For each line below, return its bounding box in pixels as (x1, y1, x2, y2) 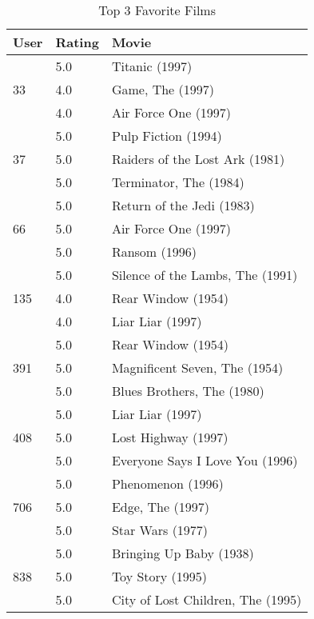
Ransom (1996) (111, 242, 197, 261)
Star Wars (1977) (111, 521, 209, 539)
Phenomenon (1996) (111, 474, 224, 493)
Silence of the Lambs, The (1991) (111, 266, 298, 284)
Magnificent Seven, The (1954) (111, 358, 284, 377)
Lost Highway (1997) (111, 428, 229, 446)
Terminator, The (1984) (111, 173, 244, 191)
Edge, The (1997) (111, 497, 209, 516)
